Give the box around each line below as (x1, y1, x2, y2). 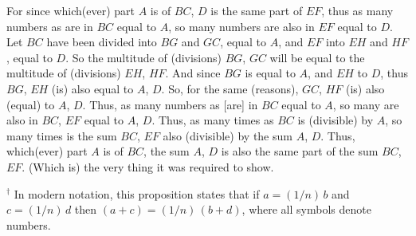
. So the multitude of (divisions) (65, 49, 222, 65)
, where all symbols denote (241, 201, 371, 218)
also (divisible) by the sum (163, 127, 292, 144)
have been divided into (46, 33, 157, 50)
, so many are (332, 96, 399, 112)
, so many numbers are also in (168, 18, 315, 34)
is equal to (245, 65, 296, 81)
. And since (165, 65, 221, 81)
